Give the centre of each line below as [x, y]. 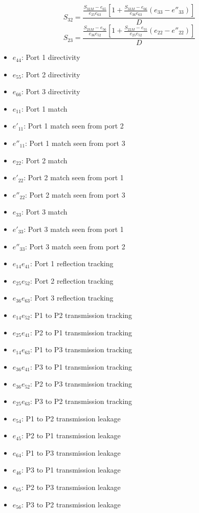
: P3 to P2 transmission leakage [71, 504]
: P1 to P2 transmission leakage [71, 418]
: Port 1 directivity [51, 57]
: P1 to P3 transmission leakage [71, 452]
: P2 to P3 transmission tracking [81, 384]
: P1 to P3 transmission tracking [81, 349]
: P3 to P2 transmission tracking [81, 401]
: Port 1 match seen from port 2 [74, 126]
